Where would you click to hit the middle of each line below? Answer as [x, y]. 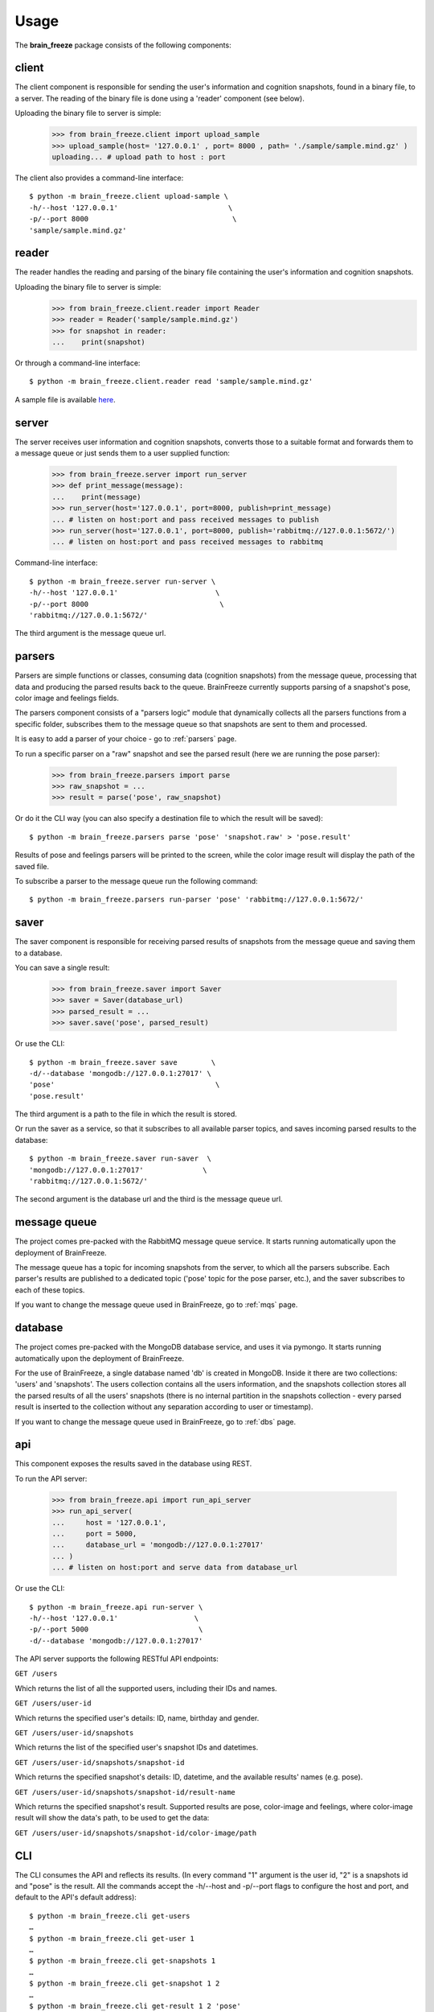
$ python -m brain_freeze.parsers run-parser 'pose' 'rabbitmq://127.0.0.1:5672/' [197, 900]
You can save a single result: [62, 967]
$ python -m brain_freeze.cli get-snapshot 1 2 [125, 1983]
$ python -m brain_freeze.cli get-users [110, 1916]
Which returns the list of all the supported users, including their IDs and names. [146, 1688]
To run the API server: [51, 1478]
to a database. [39, 953]
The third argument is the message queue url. [90, 633]
